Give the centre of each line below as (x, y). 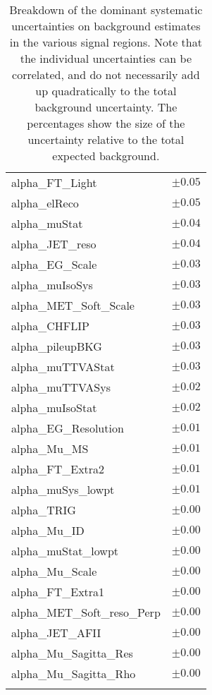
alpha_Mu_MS (50, 448)
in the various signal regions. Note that (106, 42)
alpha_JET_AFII (56, 633)
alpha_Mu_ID (48, 530)
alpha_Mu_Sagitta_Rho (74, 673)
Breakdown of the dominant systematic (106, 10)
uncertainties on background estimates (106, 26)
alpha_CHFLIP (50, 326)
